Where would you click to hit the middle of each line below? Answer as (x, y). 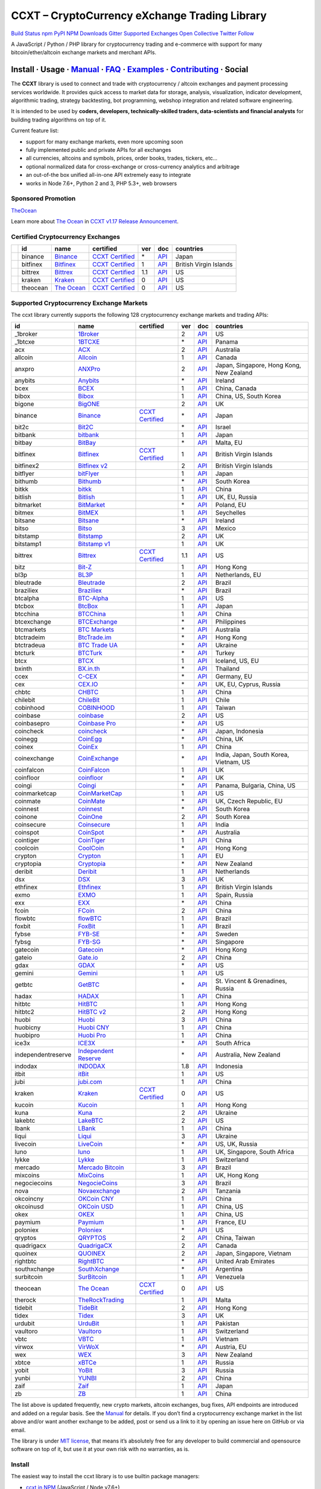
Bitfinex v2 (93, 466)
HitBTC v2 (92, 1012)
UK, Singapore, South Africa (254, 1152)
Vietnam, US (233, 762)
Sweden (226, 934)
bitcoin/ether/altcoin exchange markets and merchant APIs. (84, 52)
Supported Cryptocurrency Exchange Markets (79, 303)
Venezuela (230, 1277)
